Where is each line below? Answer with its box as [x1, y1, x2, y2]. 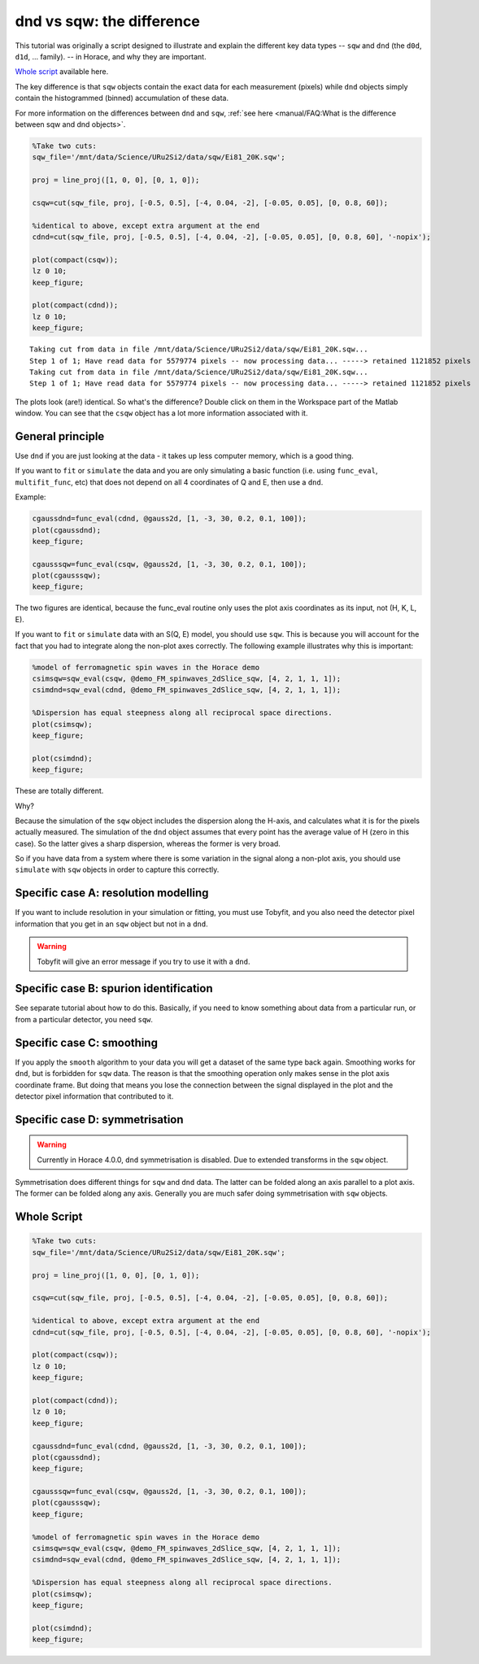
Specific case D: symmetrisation [15, 1113, 184, 1126]
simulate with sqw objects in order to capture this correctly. [15, 865, 220, 874]
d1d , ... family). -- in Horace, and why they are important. [15, 51, 207, 61]
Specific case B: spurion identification [15, 982, 213, 995]
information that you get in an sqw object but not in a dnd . [15, 919, 208, 929]
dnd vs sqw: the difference [15, 12, 201, 30]
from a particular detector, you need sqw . [15, 1014, 154, 1024]
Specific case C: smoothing [15, 1035, 159, 1049]
